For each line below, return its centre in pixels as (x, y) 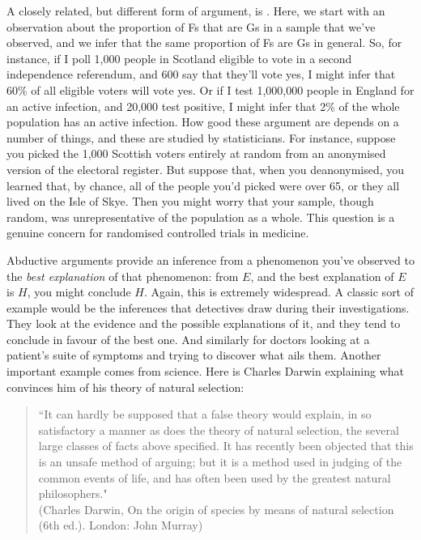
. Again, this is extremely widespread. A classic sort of (279, 292)
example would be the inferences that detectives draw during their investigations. (208, 307)
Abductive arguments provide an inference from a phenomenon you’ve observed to (210, 259)
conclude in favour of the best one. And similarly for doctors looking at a (188, 339)
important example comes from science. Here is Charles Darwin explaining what (206, 371)
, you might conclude (79, 292)
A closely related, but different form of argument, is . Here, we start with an (196, 11)
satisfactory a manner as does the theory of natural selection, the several (219, 429)
